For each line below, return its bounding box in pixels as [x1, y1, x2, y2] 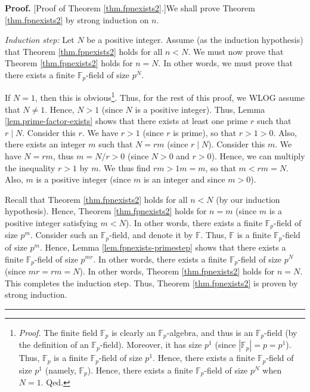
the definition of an [18, 338, 89, 351]
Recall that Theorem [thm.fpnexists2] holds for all [5, 193, 188, 205]
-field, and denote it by [109, 229, 193, 241]
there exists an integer [5, 138, 86, 150]
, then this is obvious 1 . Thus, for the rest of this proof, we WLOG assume [35, 89, 305, 104]
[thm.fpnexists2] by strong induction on [5, 13, 149, 26]
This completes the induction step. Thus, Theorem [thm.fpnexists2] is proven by [5, 276, 298, 289]
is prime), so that [173, 126, 237, 138]
